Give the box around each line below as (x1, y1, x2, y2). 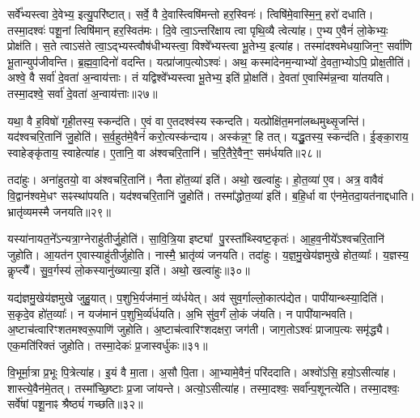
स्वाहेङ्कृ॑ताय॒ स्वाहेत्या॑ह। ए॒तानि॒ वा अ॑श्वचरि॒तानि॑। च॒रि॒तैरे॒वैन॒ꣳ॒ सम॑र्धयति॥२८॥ (7, 143, 321, 160)
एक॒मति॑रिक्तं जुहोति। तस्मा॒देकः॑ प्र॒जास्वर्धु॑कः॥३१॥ (7, 336, 208, 353)
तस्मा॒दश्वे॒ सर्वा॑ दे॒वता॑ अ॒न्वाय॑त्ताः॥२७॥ (7, 84, 158, 101)
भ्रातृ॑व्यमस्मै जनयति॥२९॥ (7, 203, 112, 220)
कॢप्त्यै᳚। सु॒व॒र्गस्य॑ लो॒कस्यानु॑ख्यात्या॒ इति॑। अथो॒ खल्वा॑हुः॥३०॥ (7, 262, 250, 279)
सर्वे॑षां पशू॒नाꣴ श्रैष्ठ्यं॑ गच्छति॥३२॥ (7, 395, 143, 412)
